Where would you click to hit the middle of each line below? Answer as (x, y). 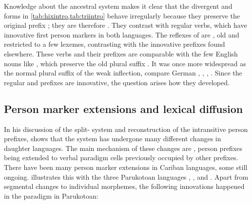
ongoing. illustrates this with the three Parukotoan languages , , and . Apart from (126, 176)
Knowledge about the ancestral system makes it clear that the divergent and (118, 6)
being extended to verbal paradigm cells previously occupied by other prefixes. (121, 158)
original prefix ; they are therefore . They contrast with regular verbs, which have (126, 25)
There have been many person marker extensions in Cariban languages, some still (126, 167)
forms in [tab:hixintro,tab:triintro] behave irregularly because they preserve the (122, 15)
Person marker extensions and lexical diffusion (124, 108)
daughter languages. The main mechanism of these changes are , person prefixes (123, 148)
